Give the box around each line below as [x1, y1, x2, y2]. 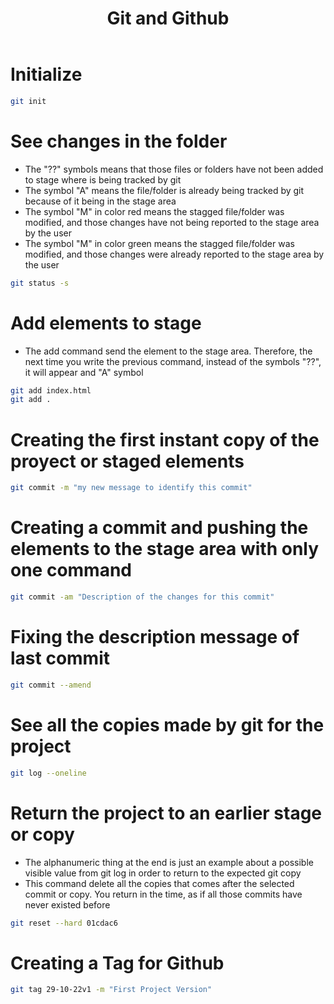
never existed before [24, 898, 111, 911]
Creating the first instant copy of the [10, 428, 320, 451]
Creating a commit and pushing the [10, 517, 309, 539]
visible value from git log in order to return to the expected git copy [24, 867, 302, 879]
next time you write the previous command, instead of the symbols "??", [24, 355, 322, 367]
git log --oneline [10, 768, 87, 778]
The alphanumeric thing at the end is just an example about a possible [24, 856, 314, 868]
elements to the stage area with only [10, 538, 320, 561]
